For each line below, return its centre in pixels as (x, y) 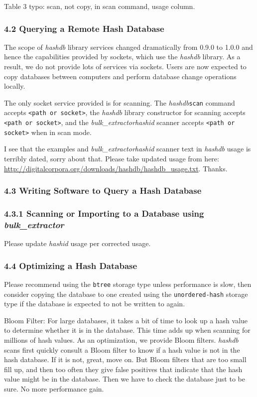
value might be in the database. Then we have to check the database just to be (125, 379)
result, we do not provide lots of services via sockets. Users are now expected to (125, 66)
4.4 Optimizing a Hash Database (71, 265)
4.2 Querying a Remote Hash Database (84, 28)
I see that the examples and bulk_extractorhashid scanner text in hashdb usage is (128, 149)
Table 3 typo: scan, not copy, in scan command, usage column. (100, 6)
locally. (15, 86)
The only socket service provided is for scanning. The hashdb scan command (120, 102)
